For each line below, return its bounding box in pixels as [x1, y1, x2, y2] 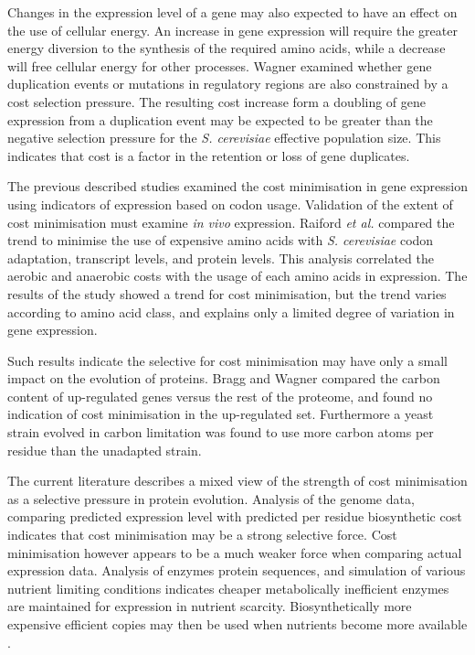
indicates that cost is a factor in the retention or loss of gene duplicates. [7, 145, 410, 165]
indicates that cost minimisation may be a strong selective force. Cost [7, 525, 397, 544]
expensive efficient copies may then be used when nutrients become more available [7, 615, 468, 633]
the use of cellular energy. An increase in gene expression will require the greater [7, 20, 458, 39]
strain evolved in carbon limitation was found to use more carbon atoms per [7, 423, 434, 442]
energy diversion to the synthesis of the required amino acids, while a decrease [7, 38, 446, 58]
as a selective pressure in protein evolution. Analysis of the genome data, [7, 489, 415, 508]
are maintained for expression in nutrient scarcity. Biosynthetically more [7, 596, 412, 616]
